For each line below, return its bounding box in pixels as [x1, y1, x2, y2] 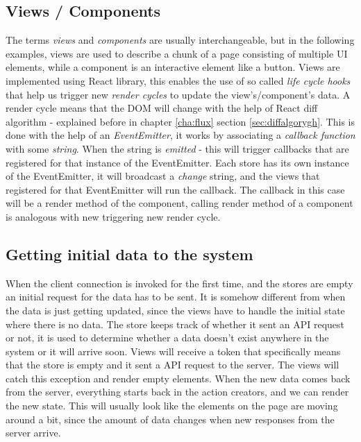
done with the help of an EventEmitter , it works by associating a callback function [6, 128, 355, 142]
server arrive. [6, 425, 61, 440]
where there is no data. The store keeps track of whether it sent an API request [6, 316, 345, 331]
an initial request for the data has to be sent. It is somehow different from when [6, 289, 346, 304]
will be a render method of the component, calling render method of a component [6, 196, 353, 210]
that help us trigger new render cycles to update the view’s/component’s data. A [6, 87, 351, 101]
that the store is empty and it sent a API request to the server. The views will [6, 357, 339, 372]
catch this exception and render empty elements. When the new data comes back [6, 371, 351, 385]
